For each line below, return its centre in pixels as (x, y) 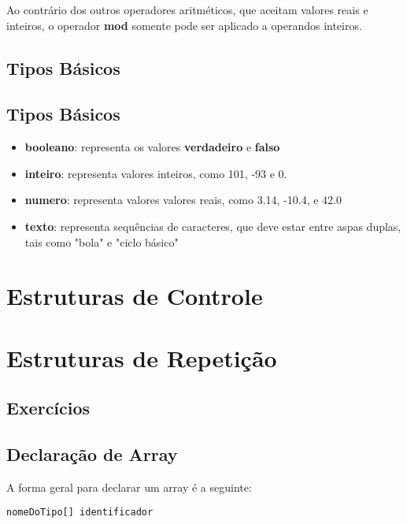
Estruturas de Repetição (142, 357)
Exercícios (48, 408)
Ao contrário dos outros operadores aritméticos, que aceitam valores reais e (187, 9)
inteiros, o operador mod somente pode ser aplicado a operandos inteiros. (184, 25)
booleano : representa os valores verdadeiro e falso (152, 147)
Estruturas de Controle (135, 296)
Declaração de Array (92, 454)
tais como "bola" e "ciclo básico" (102, 242)
